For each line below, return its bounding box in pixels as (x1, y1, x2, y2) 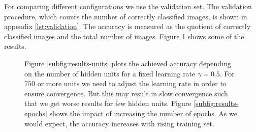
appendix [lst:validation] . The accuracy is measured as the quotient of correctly (4, 21, 251, 32)
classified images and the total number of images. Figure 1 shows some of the (4, 31, 244, 41)
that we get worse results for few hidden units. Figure (24, 98, 191, 109)
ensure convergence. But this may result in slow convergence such (24, 88, 228, 98)
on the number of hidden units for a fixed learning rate (24, 68, 196, 78)
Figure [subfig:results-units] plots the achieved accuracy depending (24, 58, 231, 68)
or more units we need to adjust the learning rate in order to (37, 78, 227, 89)
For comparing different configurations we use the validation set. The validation (4, 1, 252, 11)
